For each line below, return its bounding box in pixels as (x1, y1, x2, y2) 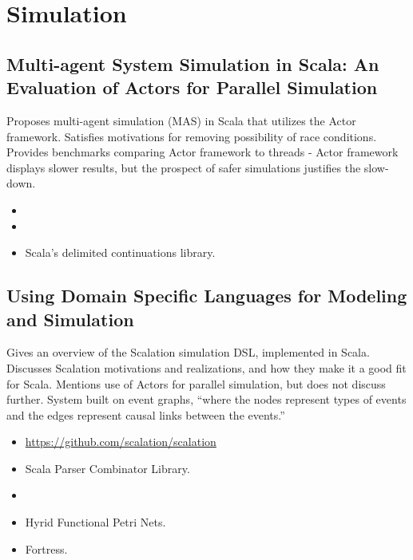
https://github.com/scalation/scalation (25, 433, 216, 450)
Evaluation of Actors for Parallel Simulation (6, 75, 378, 100)
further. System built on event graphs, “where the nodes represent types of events (6, 391, 407, 408)
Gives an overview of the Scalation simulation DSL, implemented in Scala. (6, 344, 370, 361)
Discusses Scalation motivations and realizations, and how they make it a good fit (6, 359, 407, 376)
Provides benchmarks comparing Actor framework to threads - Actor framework (6, 144, 399, 160)
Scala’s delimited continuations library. (25, 244, 216, 261)
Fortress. (25, 540, 68, 557)
